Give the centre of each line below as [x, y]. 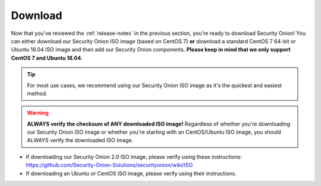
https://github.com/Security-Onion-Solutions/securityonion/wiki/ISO [109, 165]
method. [37, 93]
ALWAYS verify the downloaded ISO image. [80, 140]
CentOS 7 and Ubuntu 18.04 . [47, 58]
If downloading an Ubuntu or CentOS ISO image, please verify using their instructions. [131, 173]
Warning [38, 113]
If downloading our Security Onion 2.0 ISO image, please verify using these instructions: [134, 156]
